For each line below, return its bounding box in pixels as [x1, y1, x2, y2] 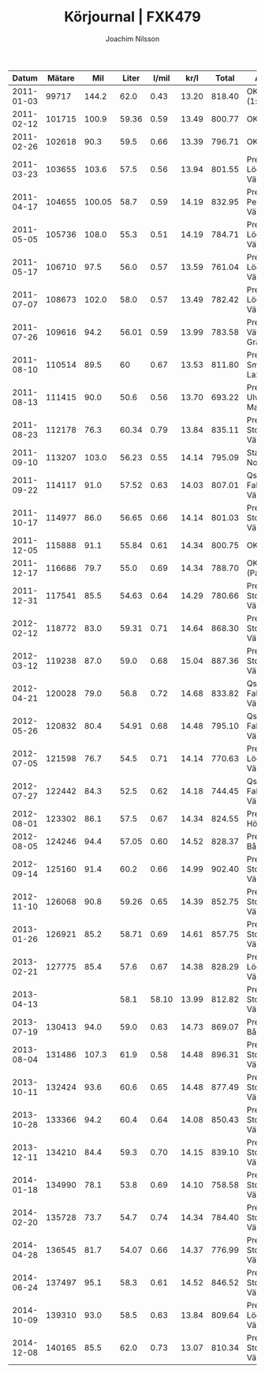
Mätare [47, 72, 75, 83]
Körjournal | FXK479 [64, 8, 201, 26]
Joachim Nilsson [105, 34, 160, 43]
